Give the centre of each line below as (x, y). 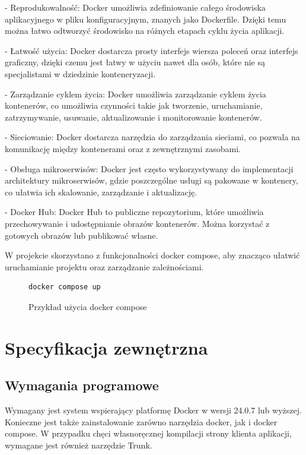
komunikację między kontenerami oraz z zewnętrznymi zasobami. (123, 148)
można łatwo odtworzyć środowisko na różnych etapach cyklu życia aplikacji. (145, 31)
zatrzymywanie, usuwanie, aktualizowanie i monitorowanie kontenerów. (133, 117)
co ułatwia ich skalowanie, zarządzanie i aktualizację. (101, 192)
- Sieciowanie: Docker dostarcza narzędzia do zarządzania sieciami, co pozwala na (152, 137)
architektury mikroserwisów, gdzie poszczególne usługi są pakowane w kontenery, (152, 180)
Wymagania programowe (82, 385)
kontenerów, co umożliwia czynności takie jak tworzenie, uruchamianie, (134, 105)
